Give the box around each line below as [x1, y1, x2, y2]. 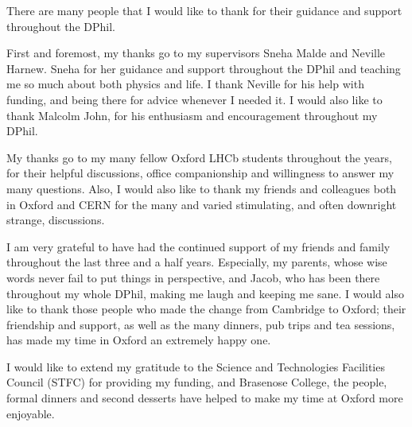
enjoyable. [6, 405, 55, 421]
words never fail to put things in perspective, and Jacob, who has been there [6, 269, 380, 285]
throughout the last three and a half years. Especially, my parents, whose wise [6, 254, 387, 270]
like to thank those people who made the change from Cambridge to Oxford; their [6, 301, 406, 317]
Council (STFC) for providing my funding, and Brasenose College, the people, [6, 374, 387, 390]
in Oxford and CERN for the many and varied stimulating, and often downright [6, 196, 397, 212]
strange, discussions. [6, 212, 105, 228]
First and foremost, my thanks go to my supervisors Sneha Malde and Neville [6, 45, 386, 61]
